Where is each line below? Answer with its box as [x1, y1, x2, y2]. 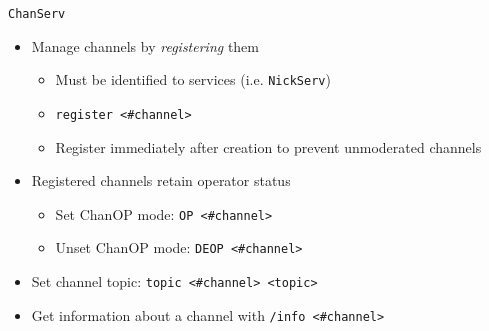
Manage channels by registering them [31, 35, 259, 56]
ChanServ [8, 7, 66, 21]
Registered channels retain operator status [31, 170, 291, 191]
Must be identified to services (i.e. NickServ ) [55, 69, 331, 90]
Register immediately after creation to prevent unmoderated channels [55, 136, 482, 157]
